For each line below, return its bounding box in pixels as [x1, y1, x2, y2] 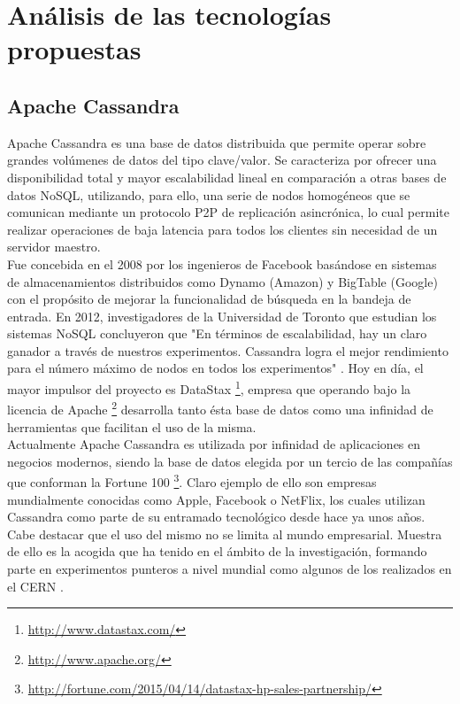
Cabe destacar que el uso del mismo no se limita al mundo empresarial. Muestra [7, 524, 442, 543]
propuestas [7, 31, 142, 67]
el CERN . [7, 576, 64, 595]
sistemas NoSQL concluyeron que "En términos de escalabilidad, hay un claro [7, 324, 427, 343]
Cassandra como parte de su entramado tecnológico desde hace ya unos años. [7, 507, 425, 526]
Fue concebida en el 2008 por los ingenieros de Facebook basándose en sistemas [7, 254, 437, 273]
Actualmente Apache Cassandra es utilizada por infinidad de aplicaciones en [7, 435, 421, 453]
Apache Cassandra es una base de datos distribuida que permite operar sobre [7, 133, 426, 151]
